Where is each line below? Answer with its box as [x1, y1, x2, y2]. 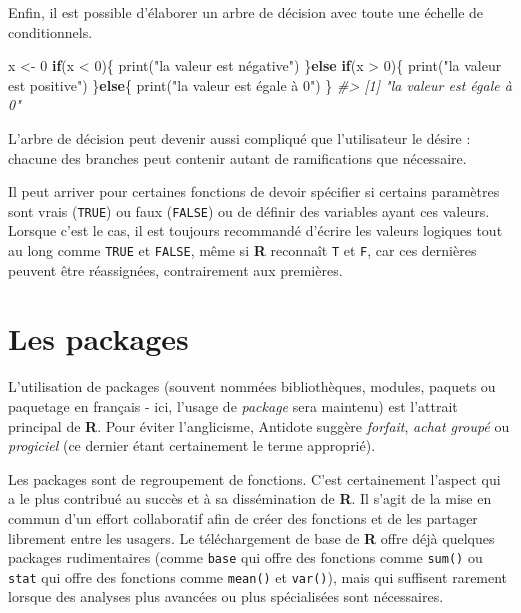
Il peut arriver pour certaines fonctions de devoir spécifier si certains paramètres [8, 181, 500, 202]
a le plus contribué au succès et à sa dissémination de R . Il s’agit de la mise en [8, 488, 492, 509]
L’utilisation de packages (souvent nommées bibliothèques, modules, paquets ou [8, 376, 496, 397]
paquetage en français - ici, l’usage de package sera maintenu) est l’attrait [8, 395, 458, 416]
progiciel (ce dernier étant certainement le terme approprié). [8, 435, 376, 456]
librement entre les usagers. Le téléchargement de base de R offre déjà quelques [8, 527, 495, 548]
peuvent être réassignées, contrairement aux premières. [8, 259, 343, 280]
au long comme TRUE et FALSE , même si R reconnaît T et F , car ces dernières [8, 240, 477, 260]
